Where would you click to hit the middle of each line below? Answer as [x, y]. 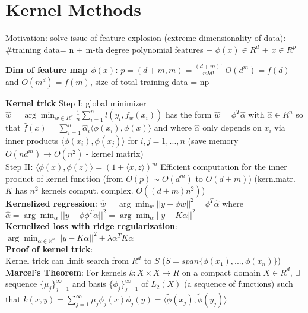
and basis [89, 284]
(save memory [213, 140]
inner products [32, 140]
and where [173, 127]
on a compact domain [221, 272]
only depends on [232, 127]
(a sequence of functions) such [239, 284]
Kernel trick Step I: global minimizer [76, 102]
